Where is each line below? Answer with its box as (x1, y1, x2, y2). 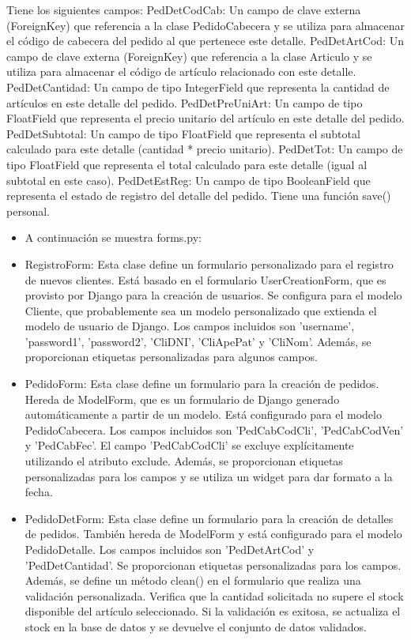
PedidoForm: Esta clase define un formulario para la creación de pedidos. (25, 375, 379, 392)
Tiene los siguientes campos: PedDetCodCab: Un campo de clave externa (6, 2, 361, 17)
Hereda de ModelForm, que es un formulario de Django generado (25, 390, 340, 407)
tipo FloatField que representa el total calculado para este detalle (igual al (6, 156, 368, 172)
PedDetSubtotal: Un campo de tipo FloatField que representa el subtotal (6, 125, 360, 141)
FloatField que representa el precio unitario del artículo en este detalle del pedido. (6, 110, 405, 126)
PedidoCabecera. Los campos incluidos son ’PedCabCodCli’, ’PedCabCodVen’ (25, 421, 404, 438)
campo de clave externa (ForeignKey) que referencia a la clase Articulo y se (6, 47, 372, 64)
